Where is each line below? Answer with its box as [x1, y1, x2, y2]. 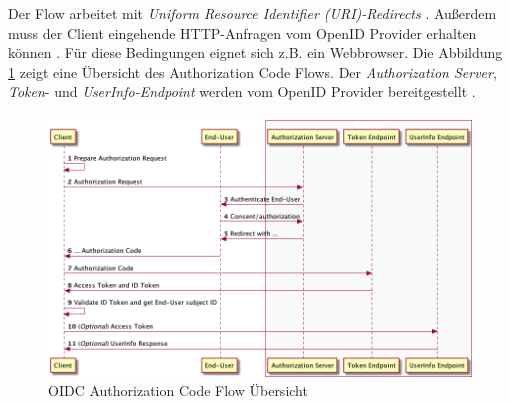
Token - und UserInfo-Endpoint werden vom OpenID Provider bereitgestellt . [8, 81, 476, 102]
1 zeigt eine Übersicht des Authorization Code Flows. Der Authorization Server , [8, 61, 497, 82]
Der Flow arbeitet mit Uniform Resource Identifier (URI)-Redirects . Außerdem [8, 3, 497, 23]
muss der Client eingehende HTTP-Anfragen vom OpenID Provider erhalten [8, 22, 477, 43]
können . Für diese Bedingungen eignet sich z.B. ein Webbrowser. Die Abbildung [8, 42, 503, 63]
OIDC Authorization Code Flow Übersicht [48, 380, 308, 401]
